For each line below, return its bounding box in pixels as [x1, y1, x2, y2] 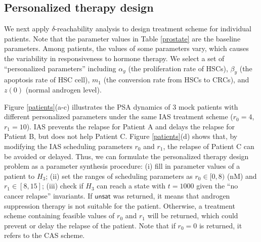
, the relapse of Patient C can [163, 140, 254, 151]
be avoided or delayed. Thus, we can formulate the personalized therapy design [4, 151, 249, 161]
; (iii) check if [42, 180, 83, 191]
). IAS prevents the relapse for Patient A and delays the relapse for [26, 121, 235, 131]
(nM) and [227, 170, 257, 181]
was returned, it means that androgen [113, 190, 230, 201]
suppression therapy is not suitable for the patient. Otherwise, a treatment [4, 200, 235, 211]
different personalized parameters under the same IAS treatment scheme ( [4, 111, 233, 122]
